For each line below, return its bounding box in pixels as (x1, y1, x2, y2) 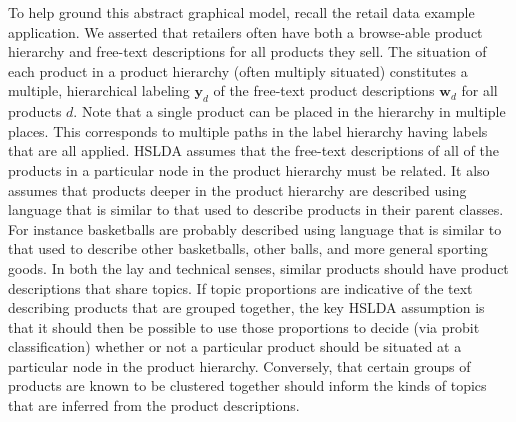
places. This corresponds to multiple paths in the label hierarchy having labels (8, 120, 488, 141)
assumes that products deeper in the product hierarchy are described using (8, 179, 467, 200)
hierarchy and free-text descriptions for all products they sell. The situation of (8, 41, 487, 62)
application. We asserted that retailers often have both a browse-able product (8, 21, 483, 42)
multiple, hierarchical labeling (8, 80, 190, 101)
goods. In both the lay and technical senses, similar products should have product (8, 257, 509, 278)
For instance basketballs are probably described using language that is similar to (8, 218, 502, 239)
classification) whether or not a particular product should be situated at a (8, 336, 462, 357)
